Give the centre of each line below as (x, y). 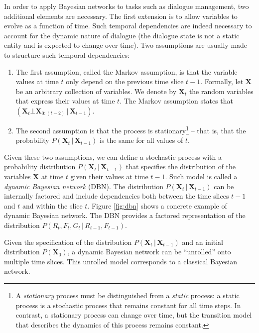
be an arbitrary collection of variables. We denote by (96, 91)
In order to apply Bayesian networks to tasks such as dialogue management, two (127, 6)
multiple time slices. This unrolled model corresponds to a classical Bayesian (121, 261)
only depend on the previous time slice (125, 81)
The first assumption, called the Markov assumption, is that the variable (127, 71)
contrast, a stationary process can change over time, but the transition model (134, 315)
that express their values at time (65, 101)
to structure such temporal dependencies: (67, 55)
